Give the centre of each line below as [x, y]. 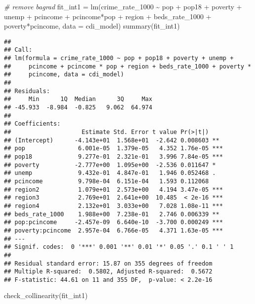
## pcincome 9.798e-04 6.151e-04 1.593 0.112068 [107, 181]
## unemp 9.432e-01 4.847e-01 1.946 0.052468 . [110, 173]
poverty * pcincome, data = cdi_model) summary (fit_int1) [92, 26]
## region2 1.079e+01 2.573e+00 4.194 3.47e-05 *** [113, 189]
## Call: [18, 50]
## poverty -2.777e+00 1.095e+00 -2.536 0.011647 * [110, 165]
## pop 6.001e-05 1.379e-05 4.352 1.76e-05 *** [113, 149]
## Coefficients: [32, 124]
